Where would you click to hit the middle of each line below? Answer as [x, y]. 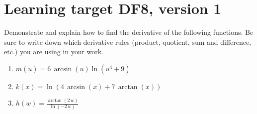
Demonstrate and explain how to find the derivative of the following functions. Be [129, 32]
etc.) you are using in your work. [54, 52]
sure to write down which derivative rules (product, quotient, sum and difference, [128, 42]
